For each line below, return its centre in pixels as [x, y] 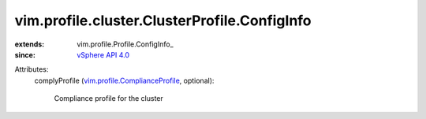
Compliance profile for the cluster [108, 99]
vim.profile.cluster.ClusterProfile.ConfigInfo [163, 20]
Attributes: [32, 69]
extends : [30, 44]
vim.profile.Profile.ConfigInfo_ [125, 44]
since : [25, 54]
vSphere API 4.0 [103, 54]
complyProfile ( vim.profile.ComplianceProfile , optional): [124, 80]
